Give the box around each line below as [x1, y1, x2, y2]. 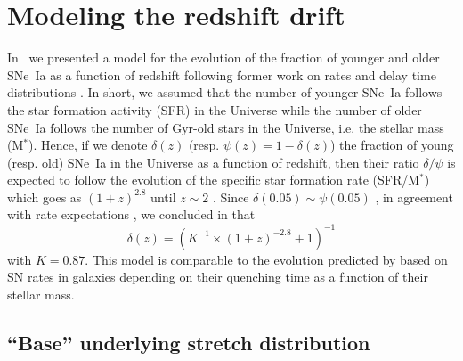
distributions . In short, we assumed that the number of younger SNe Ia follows [7, 83, 443, 102]
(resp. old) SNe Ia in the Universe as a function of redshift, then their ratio [7, 152, 419, 171]
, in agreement [375, 187, 453, 206]
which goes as [7, 187, 82, 206]
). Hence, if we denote [28, 135, 148, 154]
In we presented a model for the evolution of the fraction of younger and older [7, 48, 440, 67]
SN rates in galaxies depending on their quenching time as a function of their [7, 267, 428, 286]
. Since [212, 187, 249, 206]
